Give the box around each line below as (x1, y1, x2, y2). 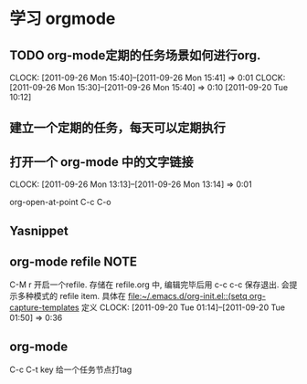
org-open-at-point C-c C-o (9, 197, 111, 208)
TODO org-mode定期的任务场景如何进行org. (9, 47, 261, 63)
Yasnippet (9, 223, 69, 238)
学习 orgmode (9, 8, 116, 29)
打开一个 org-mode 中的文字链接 (9, 154, 194, 170)
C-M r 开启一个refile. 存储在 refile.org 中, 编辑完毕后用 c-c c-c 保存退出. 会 (9, 279, 290, 290)
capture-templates (9, 302, 79, 313)
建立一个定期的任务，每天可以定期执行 (9, 120, 226, 136)
